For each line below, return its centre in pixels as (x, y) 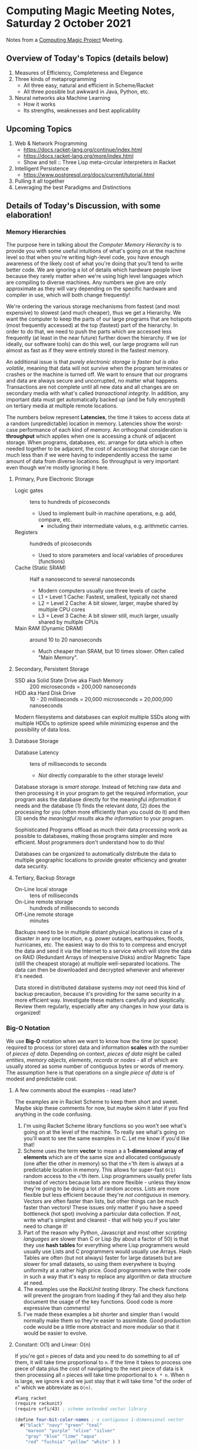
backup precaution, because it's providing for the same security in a (98, 994)
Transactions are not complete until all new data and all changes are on (93, 387)
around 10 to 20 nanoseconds (65, 640)
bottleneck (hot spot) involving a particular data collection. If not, (102, 1213)
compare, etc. (55, 520)
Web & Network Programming (51, 143)
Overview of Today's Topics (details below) (88, 58)
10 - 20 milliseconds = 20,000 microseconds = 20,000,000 (101, 700)
